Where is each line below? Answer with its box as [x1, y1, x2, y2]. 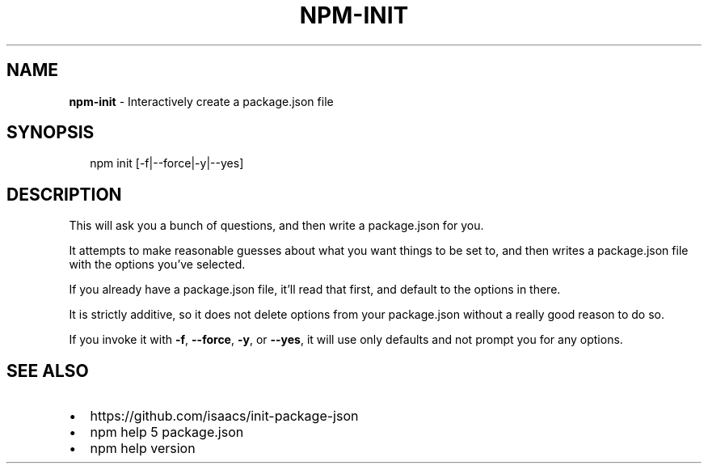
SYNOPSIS [6, 122, 95, 143]
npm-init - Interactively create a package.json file [69, 94, 334, 108]
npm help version [90, 440, 196, 457]
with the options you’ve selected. [69, 257, 246, 272]
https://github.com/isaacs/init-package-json [90, 408, 359, 425]
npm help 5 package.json [90, 424, 244, 441]
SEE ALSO [6, 360, 89, 381]
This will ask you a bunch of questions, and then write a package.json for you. [69, 218, 484, 233]
